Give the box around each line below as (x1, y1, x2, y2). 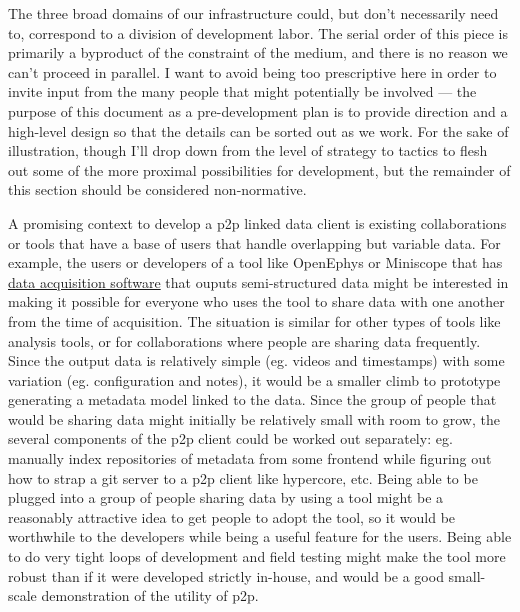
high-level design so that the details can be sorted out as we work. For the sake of (8, 120, 509, 141)
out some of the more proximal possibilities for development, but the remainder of (8, 159, 511, 180)
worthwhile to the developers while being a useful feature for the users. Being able (8, 526, 512, 547)
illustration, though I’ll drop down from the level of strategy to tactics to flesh (8, 140, 488, 161)
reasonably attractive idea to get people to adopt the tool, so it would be (8, 506, 456, 527)
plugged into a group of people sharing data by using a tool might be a (8, 487, 444, 508)
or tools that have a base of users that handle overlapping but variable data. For (8, 232, 501, 253)
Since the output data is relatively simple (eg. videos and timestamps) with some (8, 350, 505, 371)
